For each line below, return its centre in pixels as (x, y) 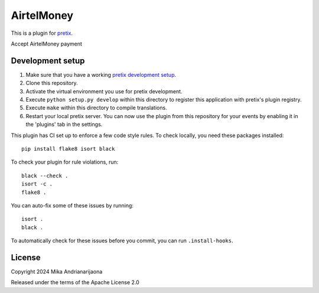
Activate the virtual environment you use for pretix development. (104, 91)
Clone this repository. (52, 83)
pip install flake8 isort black (68, 149)
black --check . (45, 175)
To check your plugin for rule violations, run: (65, 162)
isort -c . (37, 184)
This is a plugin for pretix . (42, 33)
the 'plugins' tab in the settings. (64, 125)
